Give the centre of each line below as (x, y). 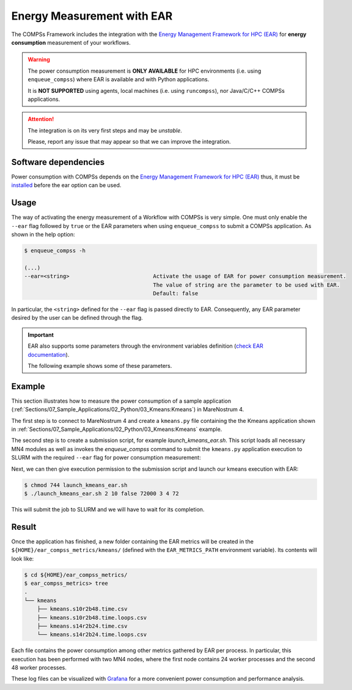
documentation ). (49, 354)
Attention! (41, 119)
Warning (39, 60)
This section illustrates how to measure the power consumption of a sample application (121, 401)
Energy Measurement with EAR (92, 16)
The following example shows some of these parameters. (100, 365)
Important (41, 335)
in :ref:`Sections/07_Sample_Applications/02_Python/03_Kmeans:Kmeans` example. (117, 429)
